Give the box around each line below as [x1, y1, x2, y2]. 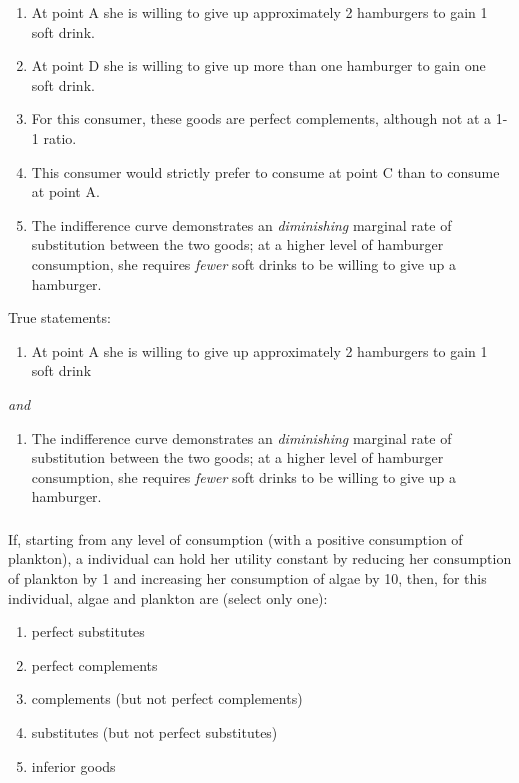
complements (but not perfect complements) [31, 688, 303, 709]
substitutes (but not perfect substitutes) [31, 721, 278, 742]
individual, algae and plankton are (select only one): [8, 587, 328, 608]
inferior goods [31, 755, 116, 776]
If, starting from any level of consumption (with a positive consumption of [8, 528, 463, 549]
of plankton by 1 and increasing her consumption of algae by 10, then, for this [8, 567, 487, 588]
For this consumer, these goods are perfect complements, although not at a [31, 108, 492, 129]
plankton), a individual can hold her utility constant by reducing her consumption [8, 548, 512, 569]
